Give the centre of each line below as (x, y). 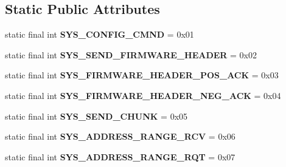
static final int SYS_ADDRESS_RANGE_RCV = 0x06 (120, 136)
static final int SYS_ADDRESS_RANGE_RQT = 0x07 (120, 156)
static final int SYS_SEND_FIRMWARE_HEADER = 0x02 (131, 54)
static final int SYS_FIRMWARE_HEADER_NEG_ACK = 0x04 (143, 95)
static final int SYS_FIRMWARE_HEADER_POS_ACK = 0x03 (142, 75)
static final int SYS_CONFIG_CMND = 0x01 (99, 34)
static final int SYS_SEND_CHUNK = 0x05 (96, 116)
